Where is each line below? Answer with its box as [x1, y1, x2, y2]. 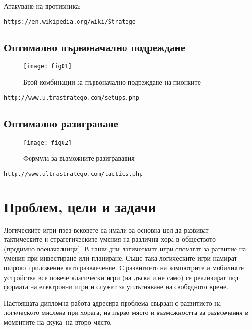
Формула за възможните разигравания [23, 153, 135, 163]
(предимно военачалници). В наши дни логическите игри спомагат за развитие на [4, 243, 246, 253]
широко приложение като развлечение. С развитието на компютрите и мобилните [4, 262, 244, 272]
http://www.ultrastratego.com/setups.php [4, 94, 140, 101]
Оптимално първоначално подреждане [4, 39, 185, 54]
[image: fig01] [23, 63, 72, 70]
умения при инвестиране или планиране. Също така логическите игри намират [4, 253, 237, 263]
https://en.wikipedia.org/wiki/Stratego [4, 18, 136, 25]
